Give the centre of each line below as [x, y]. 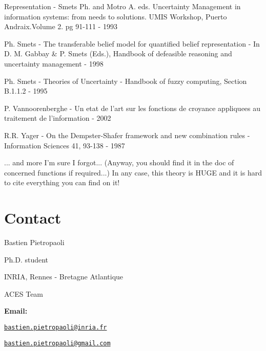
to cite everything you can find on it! [62, 182]
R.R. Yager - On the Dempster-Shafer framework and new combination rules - [127, 135]
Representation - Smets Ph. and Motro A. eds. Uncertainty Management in [122, 6]
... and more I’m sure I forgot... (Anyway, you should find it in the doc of [119, 162]
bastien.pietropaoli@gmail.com [57, 343]
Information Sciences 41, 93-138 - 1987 [65, 145]
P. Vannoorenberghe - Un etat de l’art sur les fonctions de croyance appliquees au [132, 108]
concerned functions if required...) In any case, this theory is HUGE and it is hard [133, 172]
